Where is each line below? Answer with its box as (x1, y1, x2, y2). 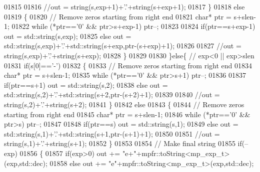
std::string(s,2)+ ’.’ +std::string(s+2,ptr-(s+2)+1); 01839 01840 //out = (4, 89, 220, 100)
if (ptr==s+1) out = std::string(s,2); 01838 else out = (4, 79, 168, 90)
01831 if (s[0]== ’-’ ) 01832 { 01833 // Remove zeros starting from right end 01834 (4, 60, 252, 70)
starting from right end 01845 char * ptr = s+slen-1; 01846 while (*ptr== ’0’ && (4, 109, 250, 119)
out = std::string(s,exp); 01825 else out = (4, 30, 131, 41)
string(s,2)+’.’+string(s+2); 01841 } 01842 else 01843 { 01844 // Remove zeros (4, 99, 244, 109)
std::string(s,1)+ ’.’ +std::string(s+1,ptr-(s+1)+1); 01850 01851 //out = (4, 128, 220, 139)
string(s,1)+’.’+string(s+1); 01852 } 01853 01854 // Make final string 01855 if (4, 138, 242, 149)
